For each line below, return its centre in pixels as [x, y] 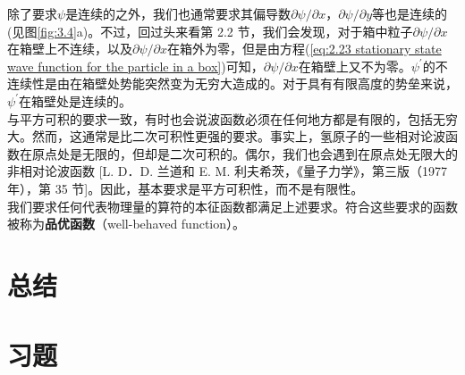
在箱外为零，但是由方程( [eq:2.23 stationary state [304, 49]
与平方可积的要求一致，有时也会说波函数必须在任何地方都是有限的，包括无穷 [232, 118]
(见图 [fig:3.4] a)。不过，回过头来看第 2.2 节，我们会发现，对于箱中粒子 [210, 31]
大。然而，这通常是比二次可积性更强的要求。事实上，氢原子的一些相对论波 [226, 136]
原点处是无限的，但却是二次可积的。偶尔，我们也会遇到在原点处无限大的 [245, 153]
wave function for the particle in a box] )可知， [135, 66]
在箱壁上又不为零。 [355, 66]
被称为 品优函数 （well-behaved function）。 [127, 224]
